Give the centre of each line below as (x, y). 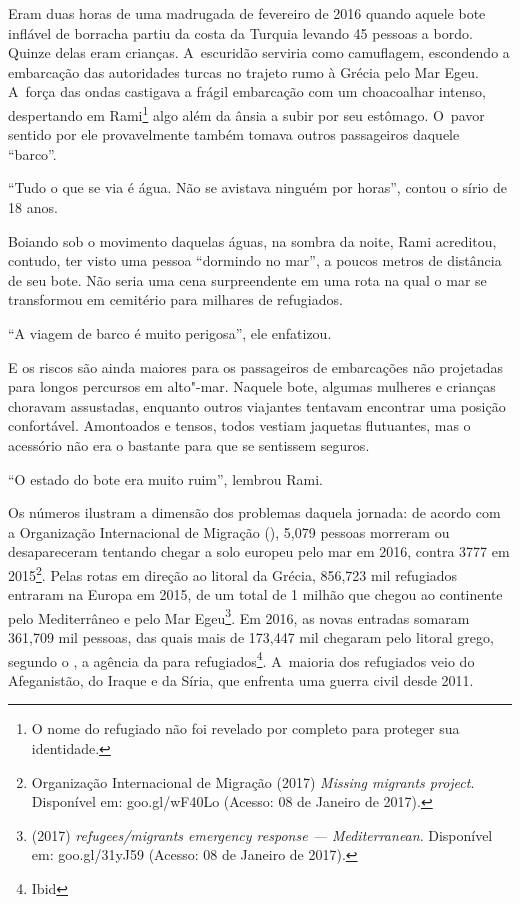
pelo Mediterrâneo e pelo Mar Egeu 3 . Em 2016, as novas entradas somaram (239, 616)
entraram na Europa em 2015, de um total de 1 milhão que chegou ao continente (255, 594)
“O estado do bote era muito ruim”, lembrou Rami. (165, 478)
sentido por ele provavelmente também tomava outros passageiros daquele (234, 134)
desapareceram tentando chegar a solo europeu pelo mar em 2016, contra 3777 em (259, 551)
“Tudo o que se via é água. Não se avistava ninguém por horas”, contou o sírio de (258, 187)
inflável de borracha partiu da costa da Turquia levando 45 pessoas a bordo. (240, 32)
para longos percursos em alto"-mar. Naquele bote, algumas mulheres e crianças (252, 386)
